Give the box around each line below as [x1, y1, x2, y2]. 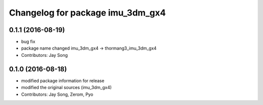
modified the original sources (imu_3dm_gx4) [21, 85, 112, 90]
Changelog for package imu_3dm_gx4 [9, 7, 166, 18]
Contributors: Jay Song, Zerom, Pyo [21, 91, 94, 97]
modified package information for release [21, 78, 105, 84]
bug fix [21, 39, 36, 45]
